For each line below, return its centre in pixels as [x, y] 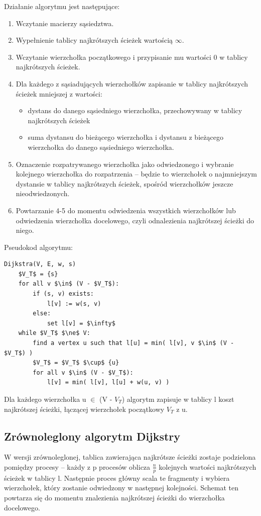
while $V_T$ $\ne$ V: [54, 333]
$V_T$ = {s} [38, 274]
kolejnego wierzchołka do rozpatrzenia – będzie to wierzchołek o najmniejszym [136, 174]
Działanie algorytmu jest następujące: [62, 6]
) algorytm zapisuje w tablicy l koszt [178, 399]
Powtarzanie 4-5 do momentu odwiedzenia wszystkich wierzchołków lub [126, 210]
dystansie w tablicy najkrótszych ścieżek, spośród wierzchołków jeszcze [124, 183]
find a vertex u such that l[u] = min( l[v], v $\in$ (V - [134, 343]
